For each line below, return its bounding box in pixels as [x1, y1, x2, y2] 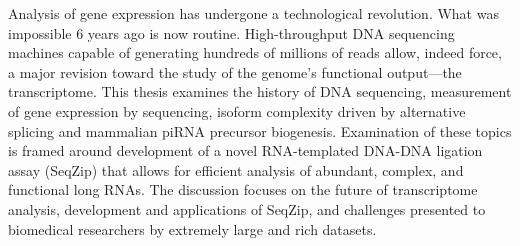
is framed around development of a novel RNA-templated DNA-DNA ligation [8, 140, 483, 161]
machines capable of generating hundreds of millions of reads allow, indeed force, [8, 42, 502, 63]
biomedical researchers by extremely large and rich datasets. [8, 218, 377, 239]
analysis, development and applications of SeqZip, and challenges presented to [8, 198, 486, 219]
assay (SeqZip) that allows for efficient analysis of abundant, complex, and [8, 159, 464, 180]
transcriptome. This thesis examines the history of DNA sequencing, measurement [8, 81, 512, 102]
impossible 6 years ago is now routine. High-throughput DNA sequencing [8, 22, 455, 43]
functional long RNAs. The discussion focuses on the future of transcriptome [8, 179, 478, 200]
